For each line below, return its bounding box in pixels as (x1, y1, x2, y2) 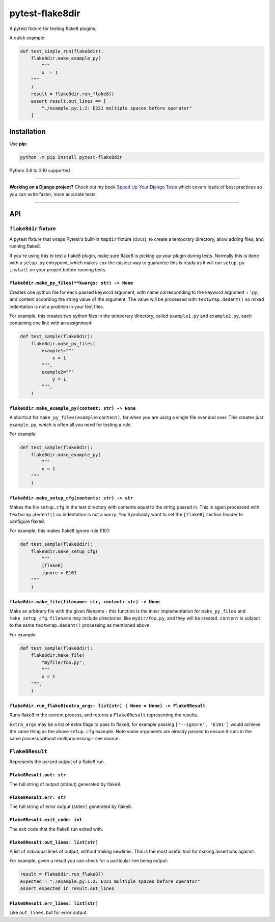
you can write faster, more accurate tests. (9, 191, 97, 197)
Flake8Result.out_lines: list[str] (9, 839, 99, 845)
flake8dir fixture (9, 225, 56, 232)
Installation (9, 127, 46, 136)
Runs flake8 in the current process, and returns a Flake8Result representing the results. (9, 712, 199, 718)
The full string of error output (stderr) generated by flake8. (9, 803, 132, 809)
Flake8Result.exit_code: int (9, 817, 82, 823)
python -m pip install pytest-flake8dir (20, 154, 122, 160)
